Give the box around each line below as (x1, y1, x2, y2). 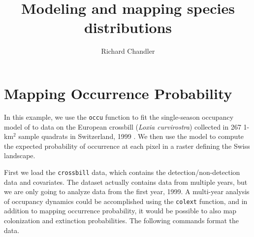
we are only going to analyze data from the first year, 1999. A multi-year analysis (4, 186, 250, 197)
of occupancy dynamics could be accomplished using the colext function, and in (4, 196, 248, 206)
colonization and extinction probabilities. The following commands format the (4, 215, 239, 225)
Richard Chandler (101, 46, 155, 56)
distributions (84, 17, 172, 37)
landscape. (4, 150, 35, 161)
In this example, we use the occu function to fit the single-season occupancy (4, 111, 234, 122)
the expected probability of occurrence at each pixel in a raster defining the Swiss (4, 140, 250, 151)
